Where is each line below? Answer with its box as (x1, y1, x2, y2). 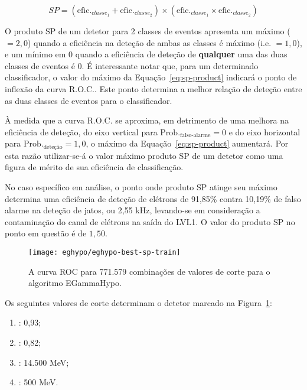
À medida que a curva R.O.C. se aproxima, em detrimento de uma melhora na (5, 114, 289, 126)
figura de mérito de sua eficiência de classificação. (5, 161, 184, 173)
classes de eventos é (5, 59, 75, 71)
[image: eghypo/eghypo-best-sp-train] (28, 248, 181, 256)
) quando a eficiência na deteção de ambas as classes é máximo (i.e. (27, 36, 272, 48)
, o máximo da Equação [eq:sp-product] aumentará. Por (86, 137, 289, 149)
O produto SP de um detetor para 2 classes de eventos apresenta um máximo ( (5, 25, 290, 37)
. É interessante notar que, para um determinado (81, 59, 259, 71)
